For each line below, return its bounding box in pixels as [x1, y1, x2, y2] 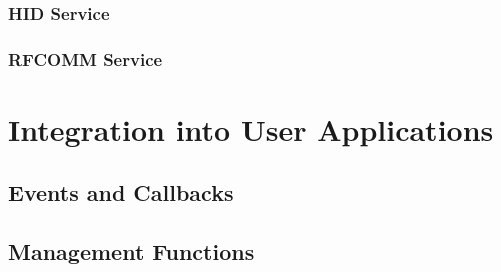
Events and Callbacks [8, 177, 234, 208]
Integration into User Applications [8, 108, 494, 149]
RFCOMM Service [8, 46, 163, 71]
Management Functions [8, 236, 255, 267]
